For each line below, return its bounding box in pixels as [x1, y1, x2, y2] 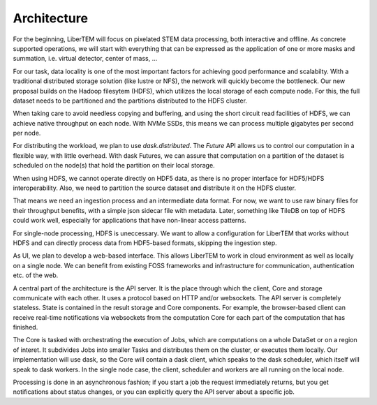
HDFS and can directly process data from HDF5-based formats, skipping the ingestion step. [13, 238, 277, 247]
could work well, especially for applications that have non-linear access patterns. [13, 216, 247, 225]
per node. [13, 129, 41, 138]
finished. [13, 323, 38, 332]
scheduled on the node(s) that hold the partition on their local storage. [13, 161, 216, 170]
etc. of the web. [13, 271, 59, 279]
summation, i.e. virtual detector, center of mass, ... [13, 54, 158, 63]
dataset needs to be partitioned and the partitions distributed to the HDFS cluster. [13, 96, 248, 105]
